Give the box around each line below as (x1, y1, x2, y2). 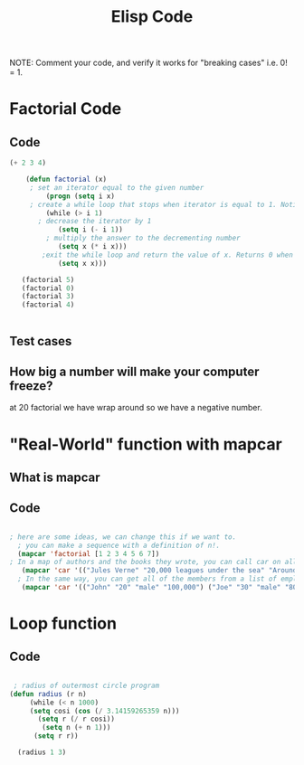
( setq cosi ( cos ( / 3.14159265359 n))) (29, 706, 180, 715)
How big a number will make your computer (9, 364, 260, 379)
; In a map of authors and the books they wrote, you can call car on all (9, 558, 298, 567)
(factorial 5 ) (21, 275, 75, 284)
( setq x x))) (57, 259, 107, 268)
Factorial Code (9, 99, 122, 119)
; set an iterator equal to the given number (29, 183, 204, 192)
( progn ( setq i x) (45, 192, 116, 201)
